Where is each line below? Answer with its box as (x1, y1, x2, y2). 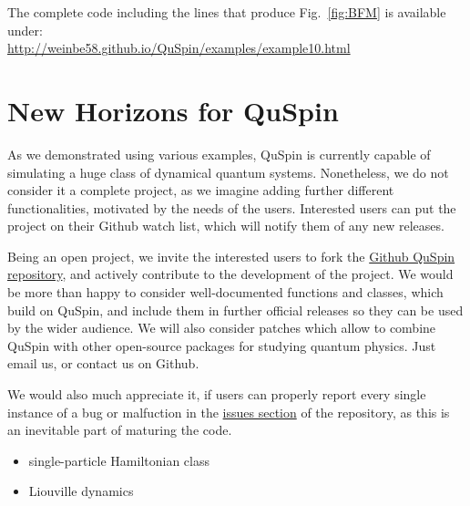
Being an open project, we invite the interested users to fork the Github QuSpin (7, 246, 455, 265)
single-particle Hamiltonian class (28, 450, 210, 470)
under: (7, 20, 43, 39)
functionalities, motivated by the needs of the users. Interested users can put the (7, 198, 456, 217)
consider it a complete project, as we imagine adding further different (7, 181, 394, 200)
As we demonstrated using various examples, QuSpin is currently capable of (7, 144, 431, 163)
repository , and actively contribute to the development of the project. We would (7, 264, 454, 284)
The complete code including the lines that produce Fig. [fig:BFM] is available (7, 3, 446, 21)
